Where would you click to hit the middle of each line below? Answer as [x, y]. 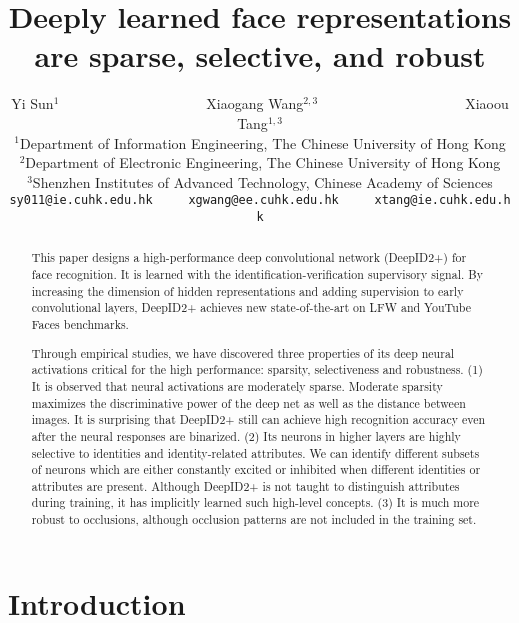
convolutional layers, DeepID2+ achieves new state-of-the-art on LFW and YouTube [251, 307]
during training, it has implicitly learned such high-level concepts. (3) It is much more [255, 502]
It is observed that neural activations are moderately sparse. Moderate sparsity [237, 385]
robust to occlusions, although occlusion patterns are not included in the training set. [254, 519]
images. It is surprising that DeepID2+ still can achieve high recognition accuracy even [258, 419]
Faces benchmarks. [80, 324]
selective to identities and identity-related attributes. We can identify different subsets [255, 452]
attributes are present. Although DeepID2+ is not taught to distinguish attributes [245, 485]
